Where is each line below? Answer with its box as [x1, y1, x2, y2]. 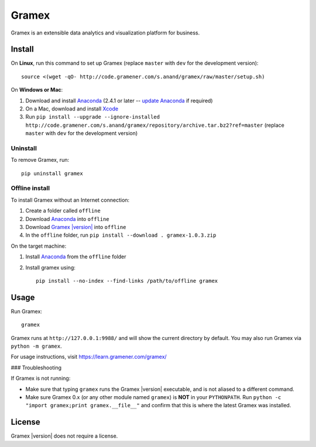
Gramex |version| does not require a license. [11, 432, 118, 439]
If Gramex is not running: [11, 375, 71, 382]
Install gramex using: [25, 264, 76, 271]
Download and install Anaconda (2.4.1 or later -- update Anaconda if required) [25, 97, 213, 104]
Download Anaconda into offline [25, 215, 109, 222]
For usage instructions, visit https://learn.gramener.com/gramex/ [11, 354, 167, 361]
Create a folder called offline [25, 207, 101, 214]
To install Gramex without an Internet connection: [11, 196, 130, 203]
